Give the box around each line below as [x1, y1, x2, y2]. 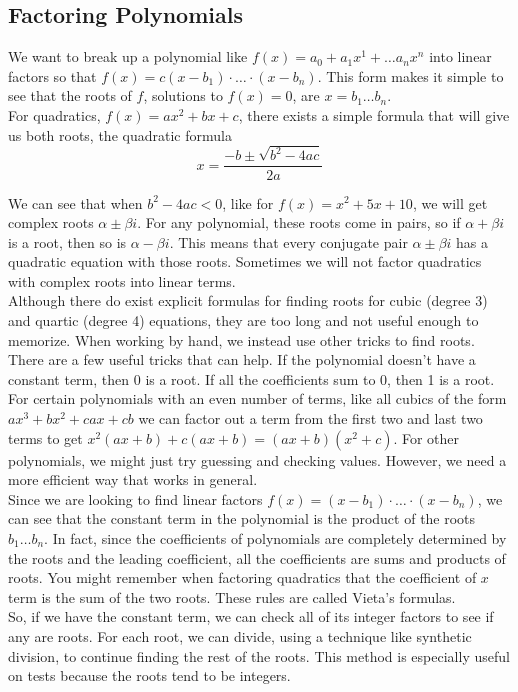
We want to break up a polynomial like [8, 46, 248, 67]
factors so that [8, 65, 97, 86]
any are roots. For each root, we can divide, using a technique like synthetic [8, 625, 472, 646]
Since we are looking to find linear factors [8, 488, 263, 509]
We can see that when [8, 192, 143, 213]
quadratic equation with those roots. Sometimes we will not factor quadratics [8, 251, 482, 272]
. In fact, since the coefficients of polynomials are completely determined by [44, 528, 507, 549]
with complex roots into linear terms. [8, 270, 236, 291]
